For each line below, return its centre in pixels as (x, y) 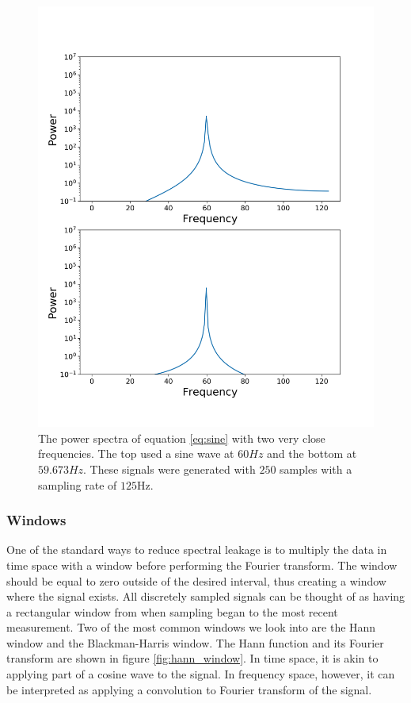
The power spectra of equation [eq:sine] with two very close (182, 438)
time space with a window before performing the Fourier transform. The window (202, 565)
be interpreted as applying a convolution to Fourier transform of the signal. (189, 689)
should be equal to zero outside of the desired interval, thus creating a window (196, 580)
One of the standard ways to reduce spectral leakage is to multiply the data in (197, 549)
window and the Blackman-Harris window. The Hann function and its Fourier (195, 642)
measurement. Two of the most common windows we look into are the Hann (191, 627)
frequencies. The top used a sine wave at (136, 453)
